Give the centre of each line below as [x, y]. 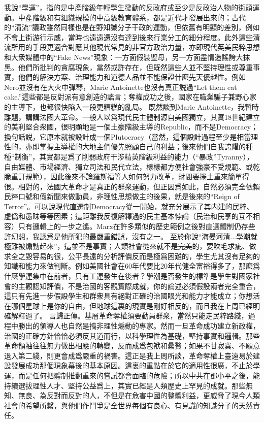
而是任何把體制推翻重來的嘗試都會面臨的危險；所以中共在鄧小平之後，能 [139, 375]
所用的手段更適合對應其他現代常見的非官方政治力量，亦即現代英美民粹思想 [135, 47]
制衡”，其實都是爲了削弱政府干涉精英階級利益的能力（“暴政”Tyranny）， [134, 156]
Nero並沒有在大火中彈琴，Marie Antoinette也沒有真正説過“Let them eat [121, 87]
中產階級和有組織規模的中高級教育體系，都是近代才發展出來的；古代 [132, 17]
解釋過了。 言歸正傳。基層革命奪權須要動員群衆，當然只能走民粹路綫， [129, 316]
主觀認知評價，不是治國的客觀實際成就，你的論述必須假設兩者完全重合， [139, 286]
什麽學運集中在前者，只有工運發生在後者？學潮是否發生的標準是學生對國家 [128, 276]
